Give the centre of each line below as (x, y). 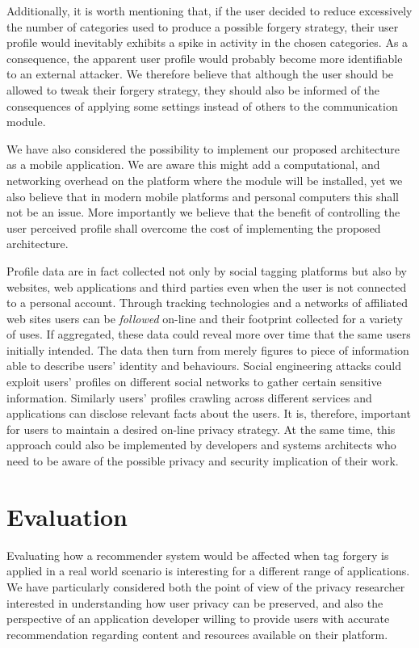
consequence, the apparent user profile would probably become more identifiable (205, 58)
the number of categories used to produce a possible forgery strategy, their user (203, 26)
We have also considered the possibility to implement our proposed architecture (203, 148)
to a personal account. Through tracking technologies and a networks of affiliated (207, 303)
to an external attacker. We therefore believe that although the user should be (200, 74)
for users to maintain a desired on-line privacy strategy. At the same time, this (201, 429)
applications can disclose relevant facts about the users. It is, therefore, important (209, 413)
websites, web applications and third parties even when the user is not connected (207, 286)
